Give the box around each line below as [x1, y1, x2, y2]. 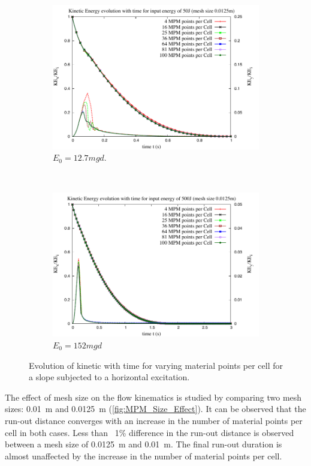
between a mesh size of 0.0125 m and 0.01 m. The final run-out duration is [5, 438, 282, 450]
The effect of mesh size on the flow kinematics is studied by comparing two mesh [5, 390, 302, 403]
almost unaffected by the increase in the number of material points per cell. [5, 449, 282, 462]
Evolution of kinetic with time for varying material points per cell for [29, 359, 283, 371]
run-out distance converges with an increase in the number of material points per [5, 414, 303, 426]
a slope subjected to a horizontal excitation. [29, 371, 190, 383]
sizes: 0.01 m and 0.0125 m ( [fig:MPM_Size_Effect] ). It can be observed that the [5, 402, 306, 415]
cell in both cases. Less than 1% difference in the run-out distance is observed [5, 426, 294, 438]
